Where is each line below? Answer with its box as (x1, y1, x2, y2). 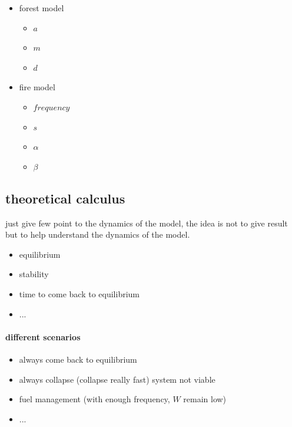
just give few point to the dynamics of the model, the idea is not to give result (5, 216, 288, 229)
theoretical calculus (5, 189, 125, 207)
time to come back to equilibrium (19, 287, 140, 300)
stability (19, 268, 49, 280)
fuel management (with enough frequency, (19, 393, 170, 405)
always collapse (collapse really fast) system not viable (19, 373, 215, 385)
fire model (19, 81, 55, 93)
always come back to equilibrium (19, 353, 137, 365)
